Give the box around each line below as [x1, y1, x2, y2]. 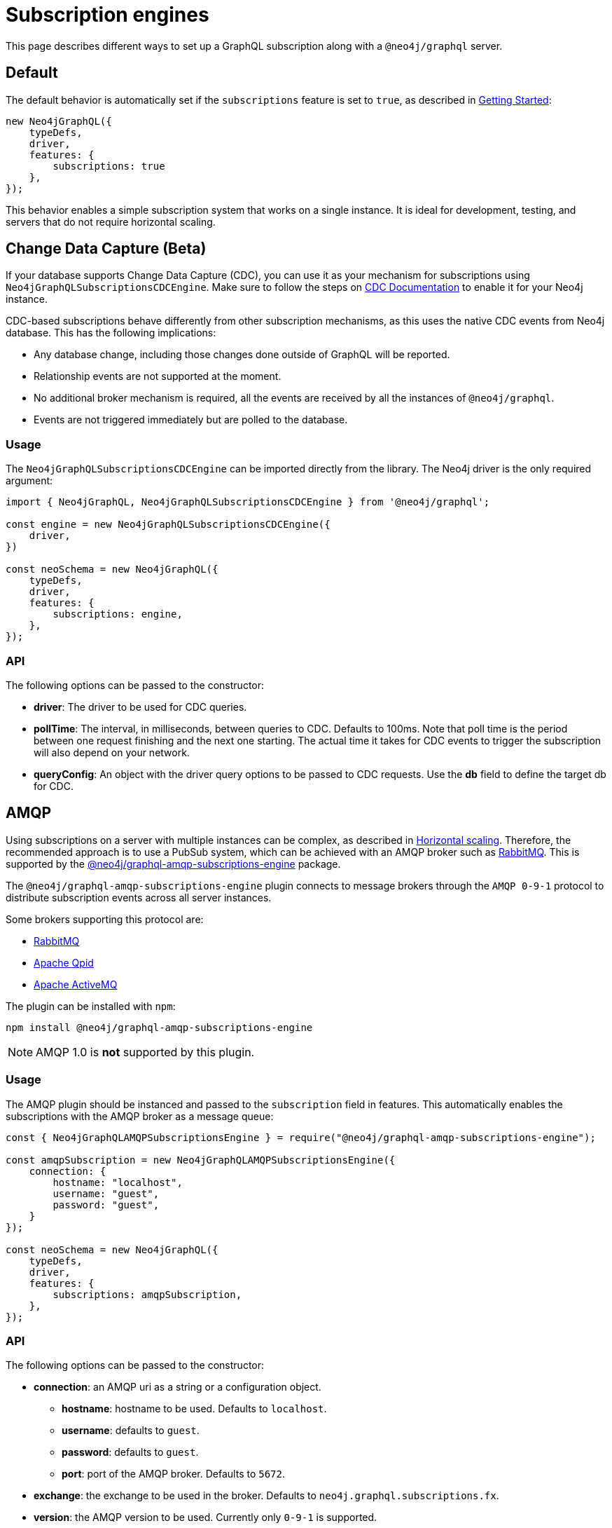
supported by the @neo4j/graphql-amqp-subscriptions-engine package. [6, 857, 341, 870]
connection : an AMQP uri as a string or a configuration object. [34, 1381, 321, 1393]
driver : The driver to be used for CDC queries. [34, 700, 247, 713]
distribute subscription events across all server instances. [6, 891, 272, 903]
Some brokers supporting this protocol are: [6, 913, 204, 925]
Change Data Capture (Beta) [6, 240, 207, 258]
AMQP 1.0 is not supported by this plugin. [36, 1044, 255, 1059]
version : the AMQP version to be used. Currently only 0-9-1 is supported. [34, 1511, 377, 1524]
